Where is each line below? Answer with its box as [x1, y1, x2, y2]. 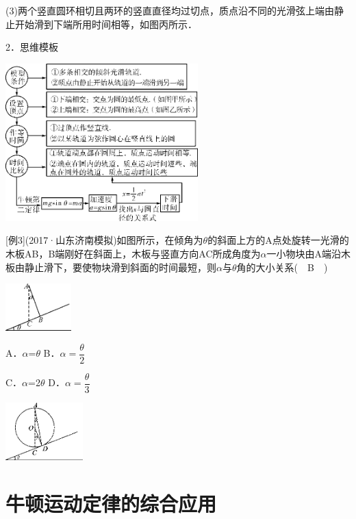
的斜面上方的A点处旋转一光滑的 [207, 233, 349, 247]
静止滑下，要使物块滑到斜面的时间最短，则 [24, 259, 216, 274]
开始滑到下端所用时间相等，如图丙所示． [14, 16, 197, 31]
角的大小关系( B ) [236, 259, 328, 274]
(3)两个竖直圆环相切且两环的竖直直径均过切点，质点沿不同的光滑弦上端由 [5, 3, 334, 17]
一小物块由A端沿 [266, 246, 342, 260]
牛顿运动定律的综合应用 [5, 489, 217, 517]
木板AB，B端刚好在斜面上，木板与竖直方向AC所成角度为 [5, 246, 261, 260]
